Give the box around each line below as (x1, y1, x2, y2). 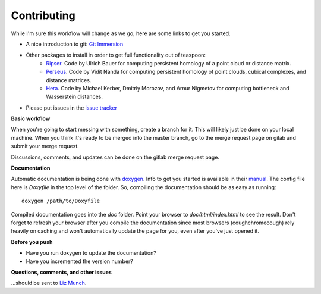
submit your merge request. (11, 143, 80, 150)
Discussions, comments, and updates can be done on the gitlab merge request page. (11, 154, 220, 161)
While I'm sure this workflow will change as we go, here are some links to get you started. (11, 30, 231, 37)
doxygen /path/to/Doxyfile (21, 198, 100, 205)
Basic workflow (11, 115, 51, 122)
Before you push (11, 238, 53, 245)
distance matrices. (46, 76, 92, 83)
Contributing (11, 9, 75, 22)
